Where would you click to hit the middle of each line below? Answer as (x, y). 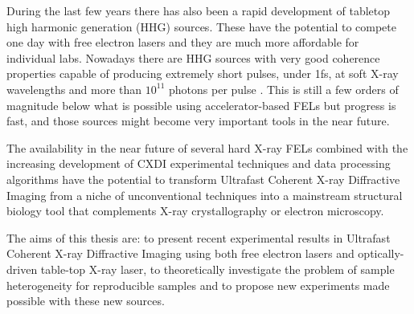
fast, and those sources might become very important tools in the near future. (198, 121)
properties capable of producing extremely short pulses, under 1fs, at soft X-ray (203, 73)
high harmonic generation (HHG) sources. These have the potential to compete (201, 26)
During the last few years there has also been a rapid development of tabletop (199, 10)
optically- (381, 253)
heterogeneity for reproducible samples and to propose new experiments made (198, 285)
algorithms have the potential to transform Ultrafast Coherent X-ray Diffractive (203, 179)
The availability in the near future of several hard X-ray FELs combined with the (207, 147)
